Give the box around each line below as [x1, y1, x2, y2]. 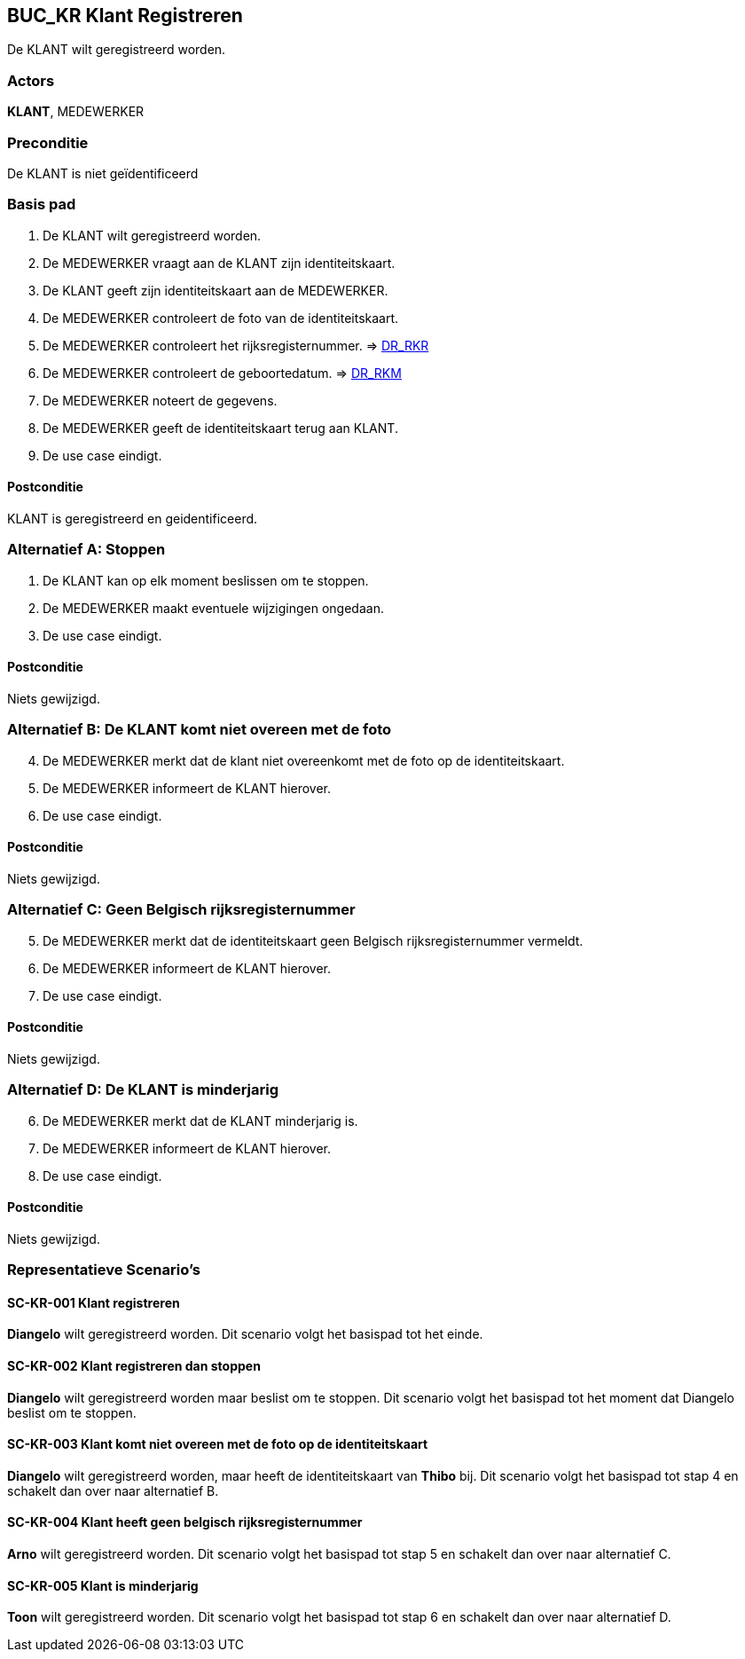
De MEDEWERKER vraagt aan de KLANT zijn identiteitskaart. [43, 255, 396, 271]
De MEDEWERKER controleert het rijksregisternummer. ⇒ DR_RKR [43, 337, 429, 353]
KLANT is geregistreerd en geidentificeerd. [7, 510, 258, 526]
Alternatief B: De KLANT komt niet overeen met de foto [7, 720, 392, 739]
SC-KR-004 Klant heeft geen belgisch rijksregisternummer [7, 1514, 363, 1530]
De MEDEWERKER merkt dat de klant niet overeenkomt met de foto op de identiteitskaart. [43, 752, 565, 768]
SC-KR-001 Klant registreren [7, 1294, 180, 1310]
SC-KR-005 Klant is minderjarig [7, 1577, 199, 1593]
